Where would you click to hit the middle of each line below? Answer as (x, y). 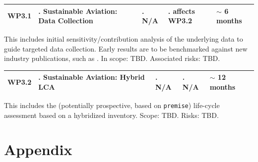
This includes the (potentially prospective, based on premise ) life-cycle (112, 105)
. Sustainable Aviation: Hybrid (92, 77)
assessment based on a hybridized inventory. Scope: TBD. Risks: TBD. (111, 115)
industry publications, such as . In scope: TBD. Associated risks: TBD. (112, 58)
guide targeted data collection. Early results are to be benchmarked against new (126, 48)
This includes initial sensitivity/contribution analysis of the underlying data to (124, 39)
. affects (181, 11)
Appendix (38, 149)
